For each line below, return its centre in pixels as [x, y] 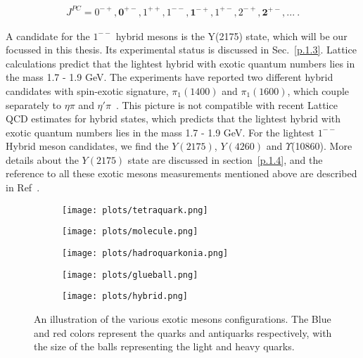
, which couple [318, 90]
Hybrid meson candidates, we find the [87, 146]
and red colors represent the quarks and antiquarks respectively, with [183, 332]
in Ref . [23, 187]
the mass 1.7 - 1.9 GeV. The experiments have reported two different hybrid [170, 77]
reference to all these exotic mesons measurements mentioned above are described [181, 173]
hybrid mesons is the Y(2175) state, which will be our [231, 36]
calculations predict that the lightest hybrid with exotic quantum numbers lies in [180, 63]
